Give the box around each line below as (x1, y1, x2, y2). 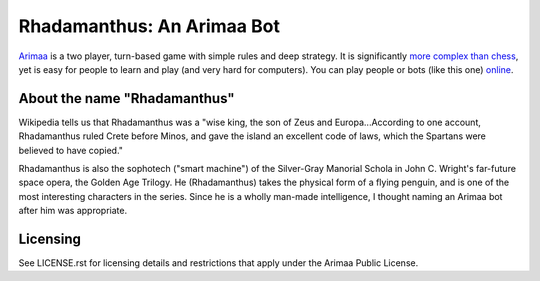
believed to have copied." (18, 144, 124, 156)
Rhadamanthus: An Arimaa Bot (18, 15, 280, 37)
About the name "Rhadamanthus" (18, 90, 235, 107)
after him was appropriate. (18, 205, 128, 217)
